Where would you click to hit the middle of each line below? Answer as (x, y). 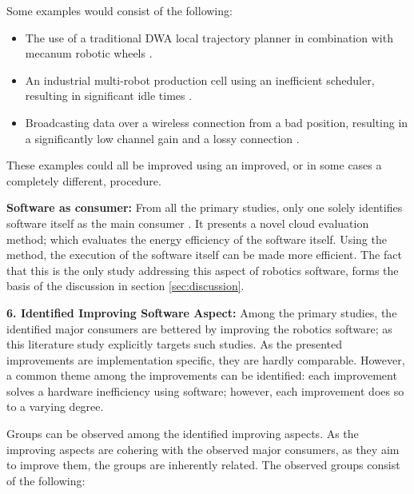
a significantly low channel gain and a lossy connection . (162, 138)
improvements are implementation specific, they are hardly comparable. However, (206, 359)
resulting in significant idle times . (109, 96)
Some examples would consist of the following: (119, 10)
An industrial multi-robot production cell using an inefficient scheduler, (200, 80)
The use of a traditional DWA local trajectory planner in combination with (209, 37)
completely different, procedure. (84, 180)
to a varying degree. (55, 406)
